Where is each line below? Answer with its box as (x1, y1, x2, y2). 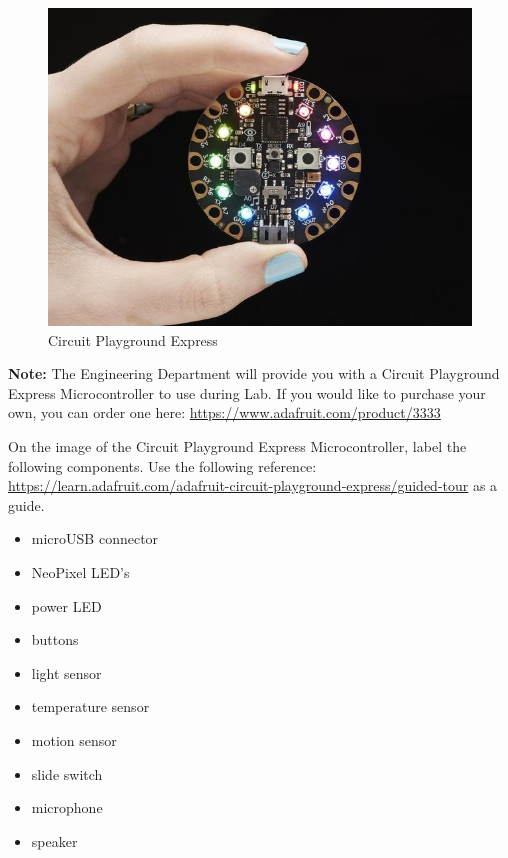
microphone (31, 797, 103, 818)
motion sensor (31, 729, 117, 750)
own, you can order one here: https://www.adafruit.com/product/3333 (8, 402, 441, 423)
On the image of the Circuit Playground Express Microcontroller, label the (8, 435, 467, 456)
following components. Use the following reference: (8, 455, 317, 476)
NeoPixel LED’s (31, 561, 130, 582)
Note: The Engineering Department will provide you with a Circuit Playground (8, 363, 500, 384)
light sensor (31, 662, 102, 683)
